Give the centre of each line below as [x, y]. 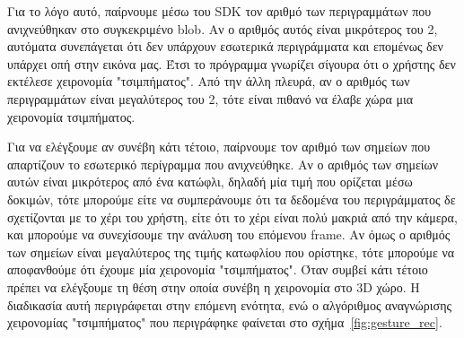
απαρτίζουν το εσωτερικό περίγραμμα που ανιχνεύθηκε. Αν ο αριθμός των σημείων [223, 164]
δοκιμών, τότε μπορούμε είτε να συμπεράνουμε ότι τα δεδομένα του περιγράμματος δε [232, 199]
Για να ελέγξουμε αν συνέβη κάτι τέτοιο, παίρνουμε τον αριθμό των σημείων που [219, 147]
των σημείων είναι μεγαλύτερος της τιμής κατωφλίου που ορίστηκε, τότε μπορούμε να [231, 251]
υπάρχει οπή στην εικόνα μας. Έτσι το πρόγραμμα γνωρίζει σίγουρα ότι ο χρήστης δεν [232, 63]
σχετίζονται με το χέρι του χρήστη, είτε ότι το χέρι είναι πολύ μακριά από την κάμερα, [232, 217]
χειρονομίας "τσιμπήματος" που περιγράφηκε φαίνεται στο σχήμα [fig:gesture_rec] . [225, 322]
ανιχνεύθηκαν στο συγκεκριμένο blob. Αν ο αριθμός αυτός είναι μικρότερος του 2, [223, 28]
